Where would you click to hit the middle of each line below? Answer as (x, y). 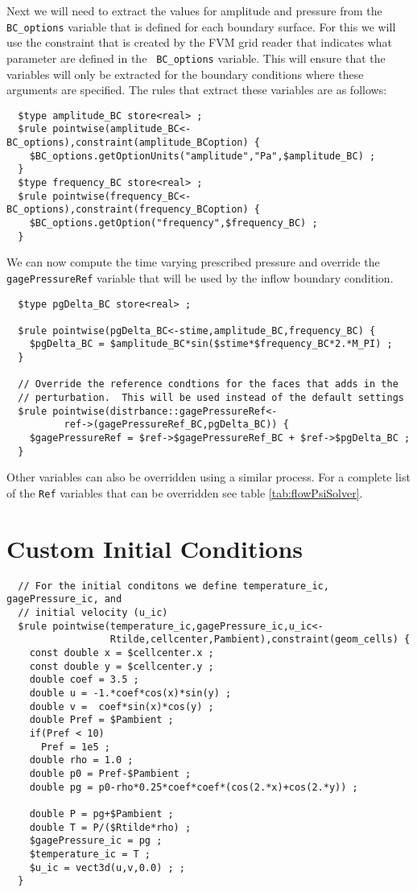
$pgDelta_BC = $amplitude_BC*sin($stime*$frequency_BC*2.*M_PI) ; (211, 344)
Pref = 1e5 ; (75, 747)
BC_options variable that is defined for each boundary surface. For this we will (201, 26)
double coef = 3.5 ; (84, 680)
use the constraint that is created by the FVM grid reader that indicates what (200, 42)
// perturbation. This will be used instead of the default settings (211, 398)
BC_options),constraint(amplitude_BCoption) (128, 142)
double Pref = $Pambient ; (101, 720)
